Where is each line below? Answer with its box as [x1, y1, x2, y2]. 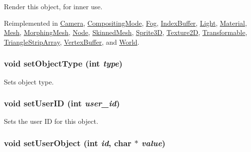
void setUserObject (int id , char [4, 136, 132, 149]
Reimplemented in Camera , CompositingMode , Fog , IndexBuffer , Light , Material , [4, 17, 247, 28]
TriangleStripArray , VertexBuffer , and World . [4, 36, 140, 47]
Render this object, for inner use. [4, 1, 103, 11]
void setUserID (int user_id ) [4, 97, 120, 109]
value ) [141, 136, 166, 149]
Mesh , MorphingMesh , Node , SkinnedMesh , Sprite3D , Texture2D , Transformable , [4, 27, 248, 37]
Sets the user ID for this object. [4, 116, 98, 126]
